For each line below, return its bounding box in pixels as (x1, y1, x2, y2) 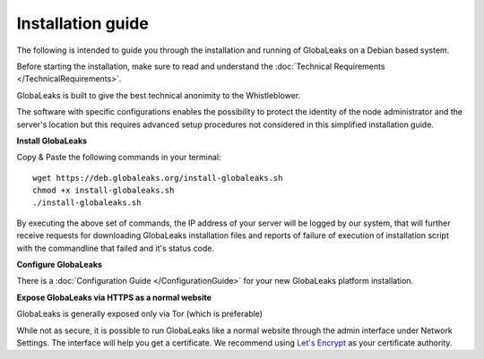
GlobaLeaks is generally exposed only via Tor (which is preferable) (16, 309, 264, 320)
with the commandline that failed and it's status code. (16, 243, 215, 253)
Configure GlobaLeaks (16, 260, 103, 270)
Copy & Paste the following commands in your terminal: (16, 152, 221, 163)
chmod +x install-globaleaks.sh (32, 185, 175, 196)
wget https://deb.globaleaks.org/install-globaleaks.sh (32, 173, 283, 183)
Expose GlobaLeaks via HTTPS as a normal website (16, 292, 212, 303)
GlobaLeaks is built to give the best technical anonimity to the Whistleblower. (16, 90, 300, 100)
